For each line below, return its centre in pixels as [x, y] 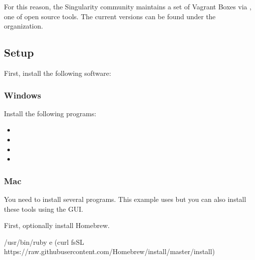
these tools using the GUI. [44, 209]
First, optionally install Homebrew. [57, 225]
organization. [24, 26]
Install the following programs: [50, 113]
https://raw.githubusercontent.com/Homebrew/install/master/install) [110, 251]
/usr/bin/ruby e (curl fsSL [44, 242]
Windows [23, 95]
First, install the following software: [58, 73]
